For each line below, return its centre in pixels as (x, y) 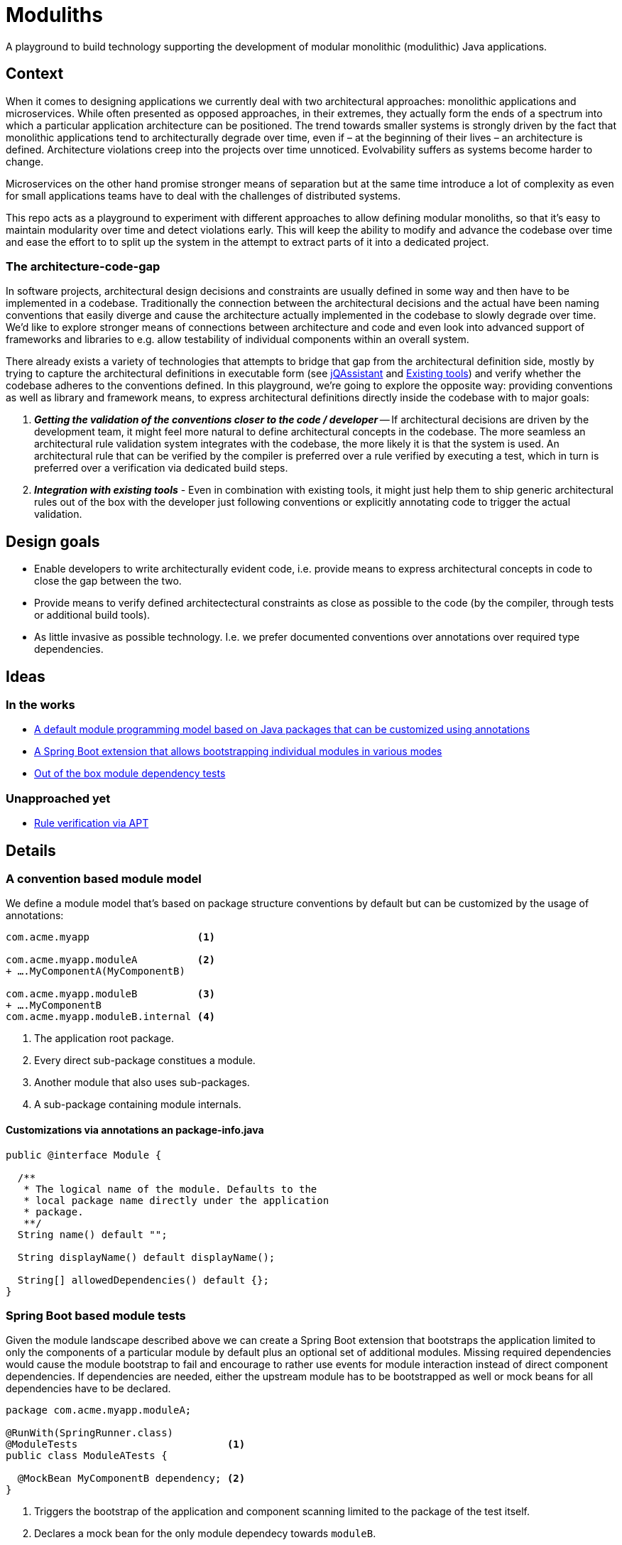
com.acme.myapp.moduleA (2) (111, 960)
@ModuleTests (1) (126, 1444)
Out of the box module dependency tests (130, 774)
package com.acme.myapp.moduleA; (99, 1410)
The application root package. (104, 1039)
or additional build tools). (92, 615)
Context (35, 74)
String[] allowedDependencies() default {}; (143, 1280)
